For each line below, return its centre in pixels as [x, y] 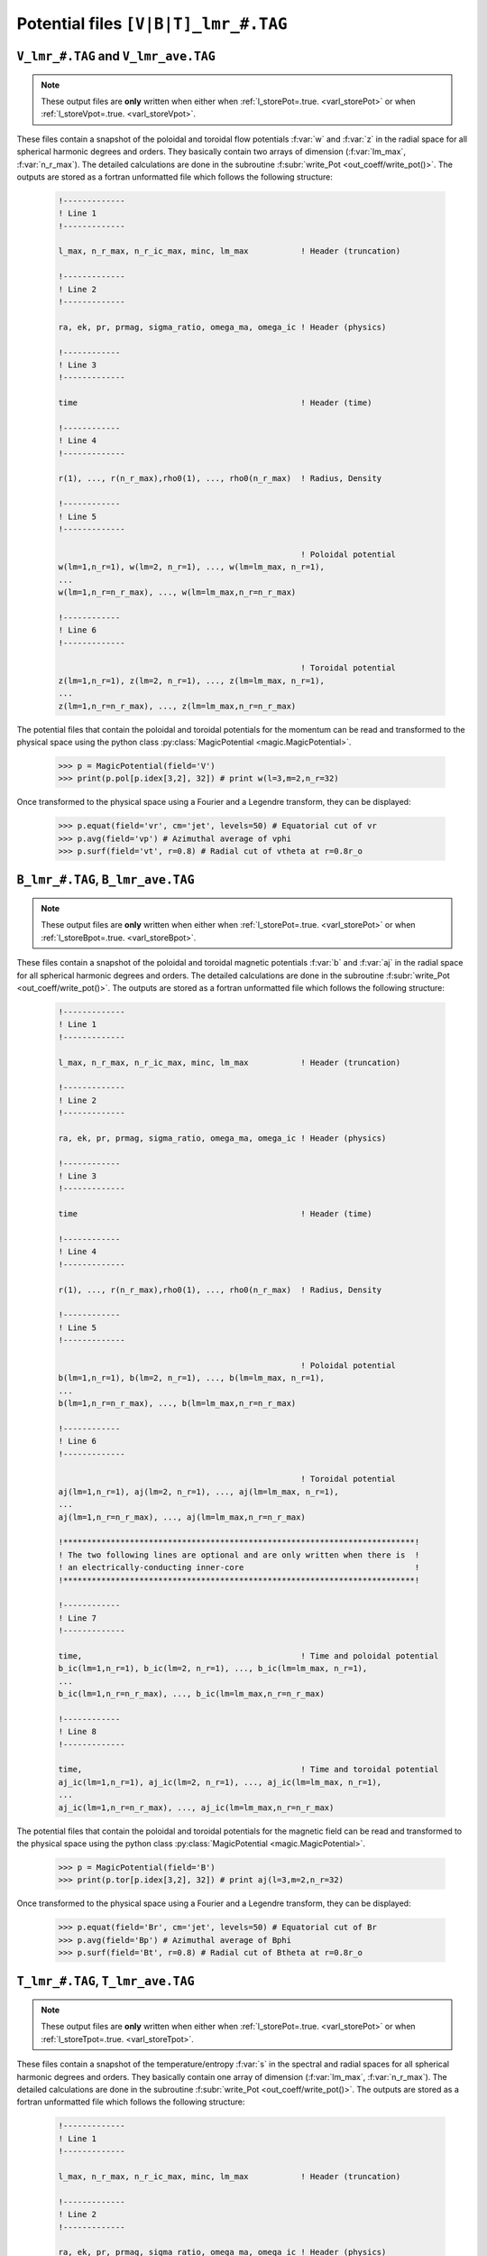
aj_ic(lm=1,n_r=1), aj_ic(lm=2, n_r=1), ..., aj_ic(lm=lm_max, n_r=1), [220, 1782]
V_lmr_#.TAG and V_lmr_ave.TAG [116, 55]
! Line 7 [78, 1618]
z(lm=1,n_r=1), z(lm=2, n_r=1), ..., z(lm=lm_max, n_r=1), [191, 680]
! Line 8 [78, 1732]
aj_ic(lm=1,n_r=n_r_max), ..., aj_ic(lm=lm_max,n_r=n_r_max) [196, 1808]
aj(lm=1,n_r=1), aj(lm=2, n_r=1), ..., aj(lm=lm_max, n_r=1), [198, 1492]
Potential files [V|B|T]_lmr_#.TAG [152, 23]
